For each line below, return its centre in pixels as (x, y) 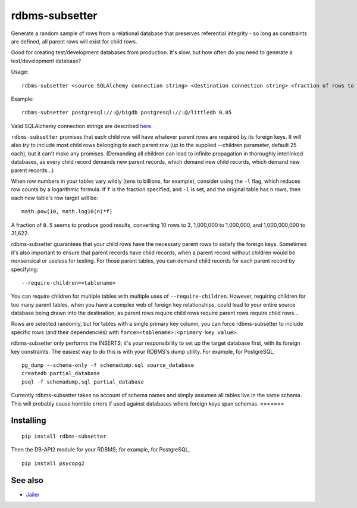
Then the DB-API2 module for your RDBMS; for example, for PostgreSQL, (101, 450)
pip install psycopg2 (53, 463)
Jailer (33, 494)
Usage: (20, 72)
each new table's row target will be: (54, 198)
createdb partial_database (61, 373)
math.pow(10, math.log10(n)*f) (67, 212)
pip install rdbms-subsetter (64, 437)
